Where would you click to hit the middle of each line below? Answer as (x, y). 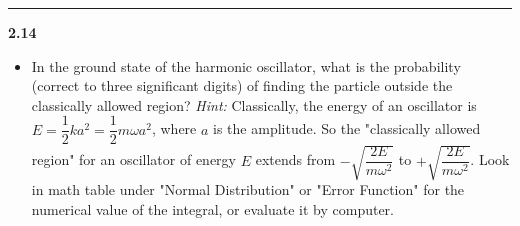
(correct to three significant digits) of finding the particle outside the (242, 85)
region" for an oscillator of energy (134, 159)
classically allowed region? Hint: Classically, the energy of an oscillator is (254, 104)
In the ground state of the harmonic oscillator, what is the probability (246, 65)
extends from (295, 159)
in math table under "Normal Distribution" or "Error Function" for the (248, 188)
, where (174, 128)
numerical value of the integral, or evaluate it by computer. (213, 208)
